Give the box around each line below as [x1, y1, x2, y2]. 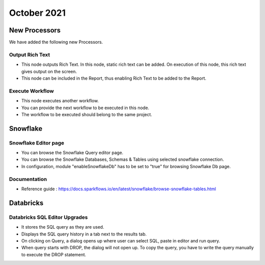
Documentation [9, 176, 47, 182]
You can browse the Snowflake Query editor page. [21, 150, 124, 156]
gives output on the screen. [21, 68, 77, 74]
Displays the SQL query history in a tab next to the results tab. [21, 231, 147, 237]
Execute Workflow [9, 88, 54, 94]
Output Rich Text [9, 51, 50, 58]
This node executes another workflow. [21, 98, 99, 104]
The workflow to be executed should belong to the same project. [21, 111, 152, 118]
